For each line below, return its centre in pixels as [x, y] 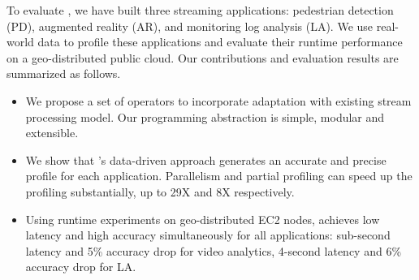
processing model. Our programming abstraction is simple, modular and [205, 116]
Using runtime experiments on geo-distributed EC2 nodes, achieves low [203, 219]
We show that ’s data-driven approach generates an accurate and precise [206, 159]
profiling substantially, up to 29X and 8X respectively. [160, 191]
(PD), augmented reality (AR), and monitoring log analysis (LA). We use [190, 26]
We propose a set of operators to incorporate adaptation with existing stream [218, 100]
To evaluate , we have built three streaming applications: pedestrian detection [200, 10]
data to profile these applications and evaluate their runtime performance [220, 42]
